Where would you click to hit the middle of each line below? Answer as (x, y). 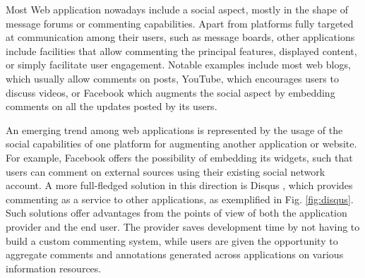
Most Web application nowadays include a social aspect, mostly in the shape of (177, 9)
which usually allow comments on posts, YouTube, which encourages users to (172, 78)
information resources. (54, 268)
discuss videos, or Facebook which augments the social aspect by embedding (170, 92)
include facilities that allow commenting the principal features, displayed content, (181, 50)
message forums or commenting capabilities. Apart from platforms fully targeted (180, 23)
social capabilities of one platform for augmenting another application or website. (181, 144)
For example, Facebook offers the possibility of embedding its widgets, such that (179, 157)
